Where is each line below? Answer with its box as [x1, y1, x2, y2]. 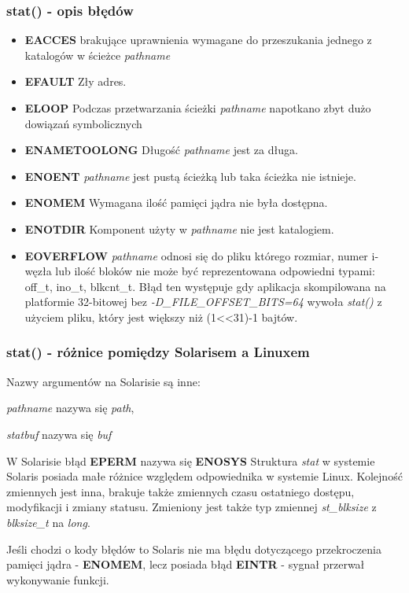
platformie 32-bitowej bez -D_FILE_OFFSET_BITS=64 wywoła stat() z [24, 293, 382, 310]
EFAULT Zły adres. [24, 73, 127, 90]
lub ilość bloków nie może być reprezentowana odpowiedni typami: [55, 263, 375, 279]
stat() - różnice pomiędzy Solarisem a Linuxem [6, 342, 310, 362]
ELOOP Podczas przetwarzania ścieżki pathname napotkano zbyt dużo [24, 100, 371, 116]
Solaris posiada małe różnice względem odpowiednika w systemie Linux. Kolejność [6, 468, 403, 484]
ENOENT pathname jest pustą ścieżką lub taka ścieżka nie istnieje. [24, 168, 356, 184]
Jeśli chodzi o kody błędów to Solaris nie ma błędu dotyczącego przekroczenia [6, 540, 381, 557]
